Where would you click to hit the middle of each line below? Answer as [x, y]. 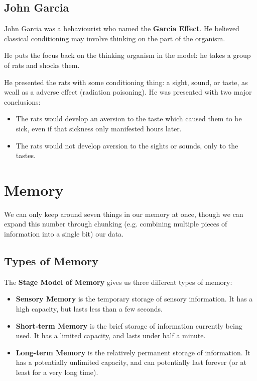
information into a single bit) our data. [64, 234]
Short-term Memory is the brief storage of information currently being [129, 325]
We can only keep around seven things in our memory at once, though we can [124, 214]
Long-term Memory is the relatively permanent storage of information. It [133, 352]
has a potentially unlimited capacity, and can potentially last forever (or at [131, 362]
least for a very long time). [57, 372]
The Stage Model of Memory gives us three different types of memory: [118, 282]
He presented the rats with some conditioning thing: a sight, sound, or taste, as [126, 82]
